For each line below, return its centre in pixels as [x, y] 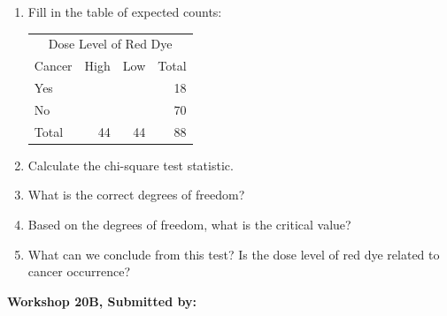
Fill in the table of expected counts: [125, 11]
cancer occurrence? [79, 271]
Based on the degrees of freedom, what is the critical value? [189, 224]
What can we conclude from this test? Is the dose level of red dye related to [234, 254]
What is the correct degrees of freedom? [136, 195]
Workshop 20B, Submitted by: [102, 301]
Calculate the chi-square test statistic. [131, 165]
